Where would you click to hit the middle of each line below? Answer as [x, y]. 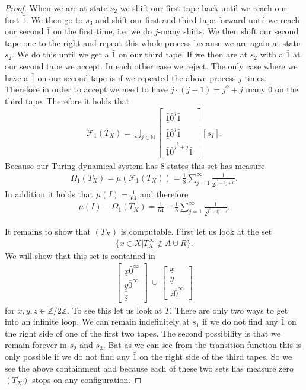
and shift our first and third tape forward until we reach [197, 19]
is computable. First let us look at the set [196, 231]
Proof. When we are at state [56, 8]
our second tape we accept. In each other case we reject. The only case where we [151, 65]
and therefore [164, 194]
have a [17, 77]
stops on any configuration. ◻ [87, 380]
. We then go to [54, 19]
